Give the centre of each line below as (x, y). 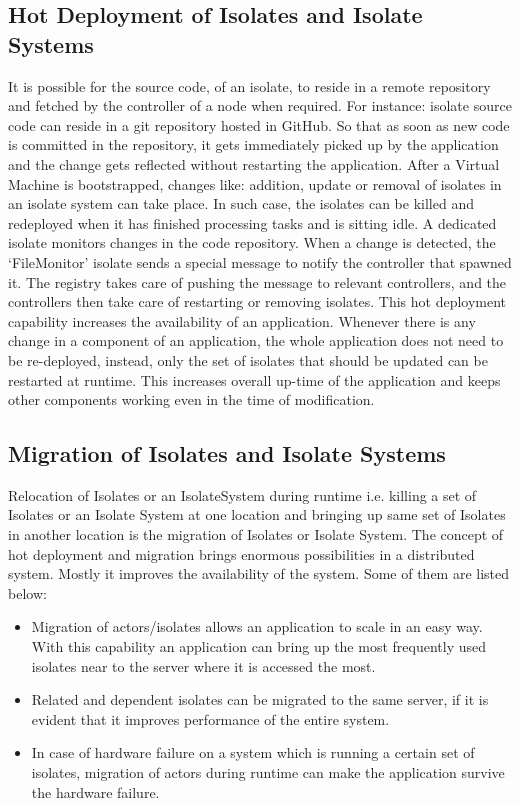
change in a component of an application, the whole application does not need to (256, 340)
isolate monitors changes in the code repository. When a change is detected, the (252, 242)
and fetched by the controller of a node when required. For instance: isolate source (260, 105)
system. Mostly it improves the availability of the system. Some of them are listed (259, 573)
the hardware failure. (95, 791)
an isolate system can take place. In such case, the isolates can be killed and (241, 203)
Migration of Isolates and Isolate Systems (227, 453)
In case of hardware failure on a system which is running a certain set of (253, 752)
